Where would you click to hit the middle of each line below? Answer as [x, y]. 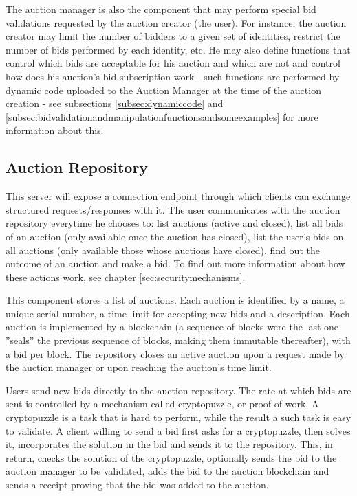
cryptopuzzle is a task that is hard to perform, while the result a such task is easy [178, 417]
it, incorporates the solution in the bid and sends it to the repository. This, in [169, 444]
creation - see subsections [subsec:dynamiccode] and [115, 103]
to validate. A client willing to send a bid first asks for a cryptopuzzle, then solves [178, 430]
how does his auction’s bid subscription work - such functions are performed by [173, 76]
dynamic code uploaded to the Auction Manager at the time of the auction [163, 90]
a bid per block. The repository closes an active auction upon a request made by [175, 353]
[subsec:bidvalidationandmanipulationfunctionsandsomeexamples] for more [162, 116]
